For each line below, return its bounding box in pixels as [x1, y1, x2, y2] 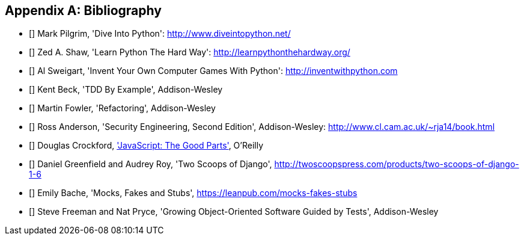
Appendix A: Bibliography [5, 3, 162, 18]
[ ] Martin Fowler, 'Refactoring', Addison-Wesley [29, 103, 216, 114]
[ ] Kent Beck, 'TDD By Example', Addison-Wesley [29, 84, 223, 95]
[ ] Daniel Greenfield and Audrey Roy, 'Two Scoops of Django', [29, 159, 272, 170]
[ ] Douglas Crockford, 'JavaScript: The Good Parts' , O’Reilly [29, 140, 264, 151]
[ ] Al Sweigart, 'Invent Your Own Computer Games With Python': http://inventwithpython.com [29, 66, 398, 76]
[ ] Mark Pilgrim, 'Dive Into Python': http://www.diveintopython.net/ [29, 28, 291, 39]
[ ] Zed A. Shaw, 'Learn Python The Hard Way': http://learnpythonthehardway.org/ [29, 47, 350, 58]
